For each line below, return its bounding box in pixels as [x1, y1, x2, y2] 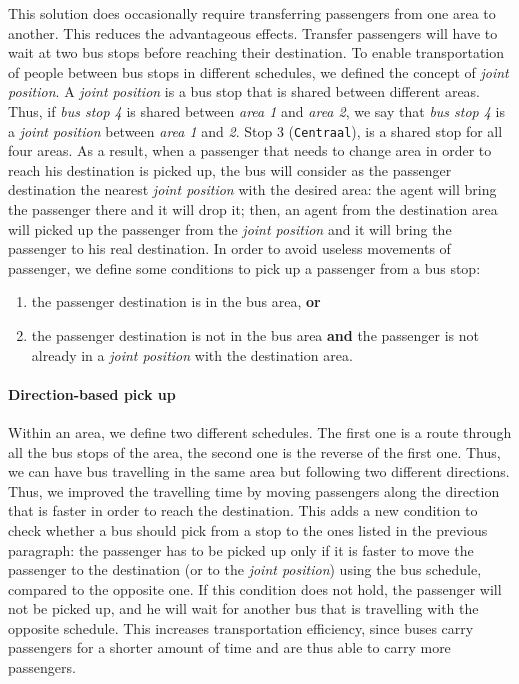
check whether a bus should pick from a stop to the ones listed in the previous [8, 519, 488, 540]
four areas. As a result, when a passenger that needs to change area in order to [8, 140, 492, 161]
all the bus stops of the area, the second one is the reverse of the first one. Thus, [8, 441, 501, 462]
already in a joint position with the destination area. [31, 344, 353, 365]
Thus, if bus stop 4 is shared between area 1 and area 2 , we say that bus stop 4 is [8, 100, 505, 121]
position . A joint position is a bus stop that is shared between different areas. [8, 81, 481, 102]
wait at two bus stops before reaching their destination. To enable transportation [8, 42, 505, 63]
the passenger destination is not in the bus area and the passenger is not [31, 324, 480, 345]
